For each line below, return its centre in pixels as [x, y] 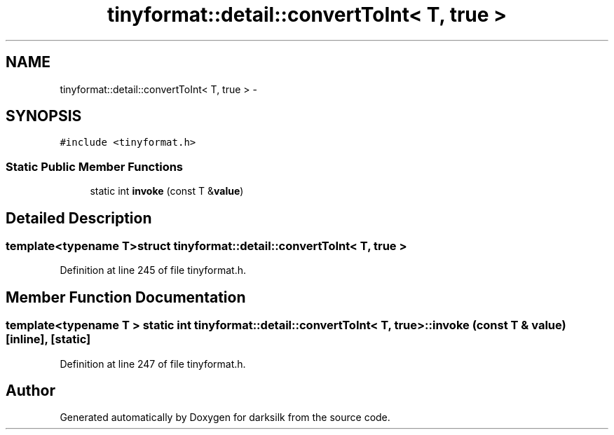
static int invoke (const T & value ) [167, 191]
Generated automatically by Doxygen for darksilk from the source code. [225, 417]
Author [30, 391]
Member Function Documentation [126, 297]
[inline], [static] [48, 339]
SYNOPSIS [44, 116]
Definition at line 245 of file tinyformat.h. [153, 270]
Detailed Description [79, 218]
